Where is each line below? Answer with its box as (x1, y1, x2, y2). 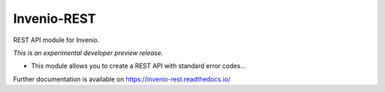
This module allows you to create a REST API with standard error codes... (31, 61, 246, 71)
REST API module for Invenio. (13, 36, 100, 44)
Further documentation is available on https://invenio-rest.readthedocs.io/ (13, 75, 231, 83)
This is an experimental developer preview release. (13, 48, 163, 57)
